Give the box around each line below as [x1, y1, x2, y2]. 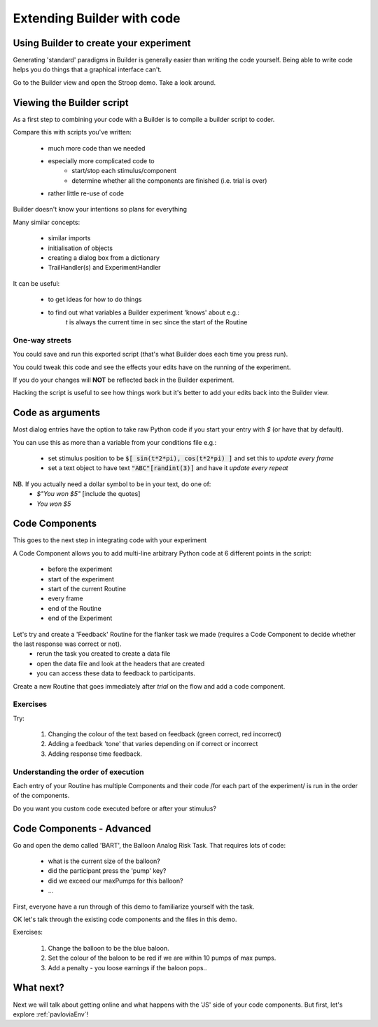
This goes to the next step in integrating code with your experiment [13, 536, 207, 544]
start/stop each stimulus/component [71, 167, 177, 175]
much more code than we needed [48, 144, 146, 152]
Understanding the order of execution [13, 767, 144, 777]
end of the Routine [48, 604, 101, 612]
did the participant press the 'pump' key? [48, 867, 167, 875]
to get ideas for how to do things [48, 295, 142, 304]
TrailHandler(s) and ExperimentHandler [48, 263, 161, 272]
